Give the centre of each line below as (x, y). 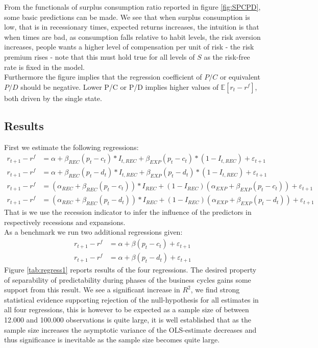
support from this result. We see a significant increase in (92, 290)
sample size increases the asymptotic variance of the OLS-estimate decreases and (130, 329)
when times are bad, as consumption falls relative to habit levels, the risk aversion (132, 36)
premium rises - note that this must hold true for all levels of (100, 56)
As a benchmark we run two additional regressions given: (93, 232)
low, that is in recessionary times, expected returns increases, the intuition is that (132, 27)
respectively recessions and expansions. (65, 222)
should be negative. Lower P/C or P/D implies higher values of (119, 86)
